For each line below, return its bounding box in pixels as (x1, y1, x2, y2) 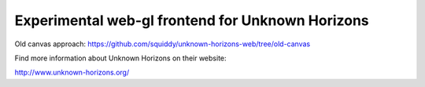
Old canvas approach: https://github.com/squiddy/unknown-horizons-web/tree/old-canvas (14, 39, 311, 49)
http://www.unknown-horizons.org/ (14, 67, 130, 78)
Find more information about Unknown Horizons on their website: (14, 53, 227, 63)
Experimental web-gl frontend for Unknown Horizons (14, 12, 369, 29)
